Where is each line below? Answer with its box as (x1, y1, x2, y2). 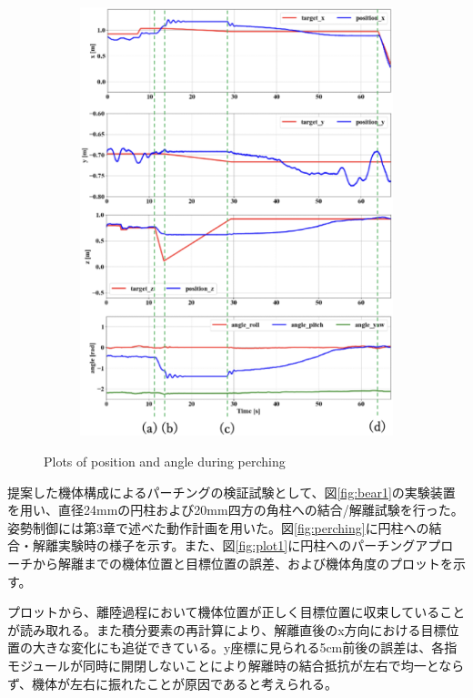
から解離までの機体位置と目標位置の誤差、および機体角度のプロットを (32, 554, 453, 573)
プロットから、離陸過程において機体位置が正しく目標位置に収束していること (7, 602, 466, 621)
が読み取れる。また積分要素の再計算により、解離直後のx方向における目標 (7, 620, 447, 639)
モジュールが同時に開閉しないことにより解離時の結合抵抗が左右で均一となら (7, 656, 465, 674)
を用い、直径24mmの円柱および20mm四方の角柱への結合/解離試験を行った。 (7, 500, 464, 519)
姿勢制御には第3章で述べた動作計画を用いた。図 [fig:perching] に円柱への (7, 518, 429, 537)
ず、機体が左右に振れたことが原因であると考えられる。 (7, 673, 337, 693)
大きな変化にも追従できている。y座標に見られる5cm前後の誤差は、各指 (32, 638, 458, 657)
